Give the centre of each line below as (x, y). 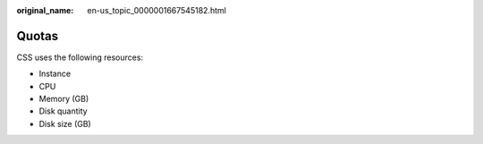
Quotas (38, 36)
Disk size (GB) (65, 123)
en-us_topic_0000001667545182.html (157, 10)
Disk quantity (64, 111)
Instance (55, 74)
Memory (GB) (64, 99)
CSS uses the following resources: (80, 57)
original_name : (45, 10)
